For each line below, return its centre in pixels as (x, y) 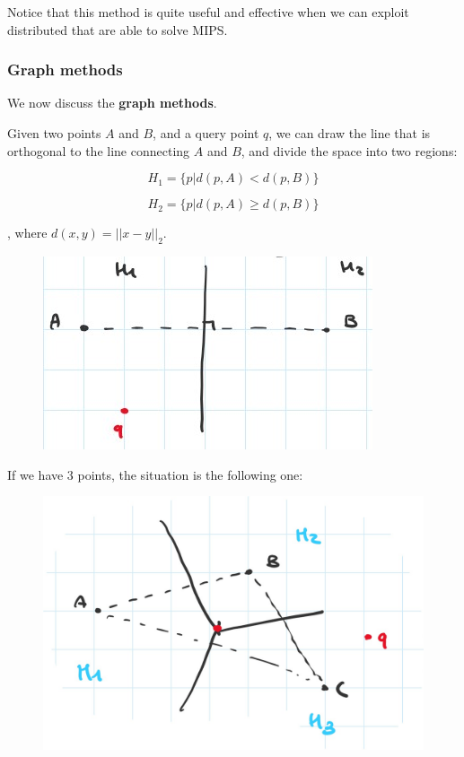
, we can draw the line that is (350, 133)
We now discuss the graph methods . (112, 103)
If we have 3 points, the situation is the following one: (155, 474)
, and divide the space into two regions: (349, 150)
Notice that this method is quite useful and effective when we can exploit (208, 12)
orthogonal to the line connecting (99, 150)
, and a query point (206, 133)
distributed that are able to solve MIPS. (118, 29)
